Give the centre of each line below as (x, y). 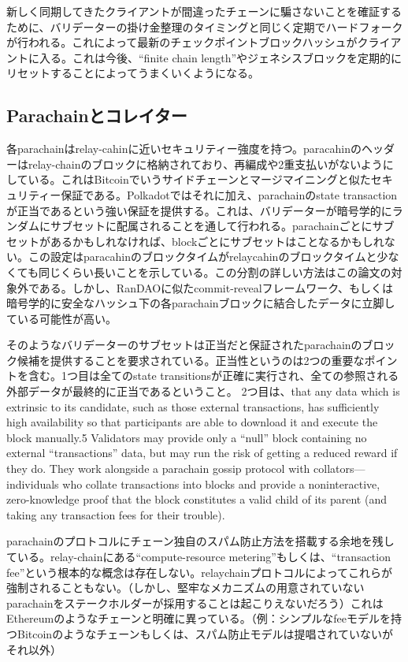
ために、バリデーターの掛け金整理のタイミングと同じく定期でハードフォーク (205, 26)
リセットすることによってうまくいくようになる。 (133, 73)
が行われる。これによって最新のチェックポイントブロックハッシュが (182, 42)
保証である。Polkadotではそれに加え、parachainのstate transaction (229, 194)
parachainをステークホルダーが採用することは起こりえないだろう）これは (195, 602)
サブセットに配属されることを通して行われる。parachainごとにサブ (222, 226)
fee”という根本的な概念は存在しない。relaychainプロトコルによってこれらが (200, 572)
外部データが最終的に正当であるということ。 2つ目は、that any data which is (203, 391)
